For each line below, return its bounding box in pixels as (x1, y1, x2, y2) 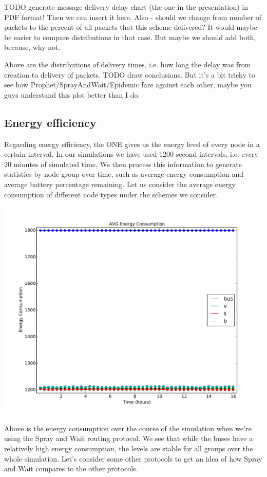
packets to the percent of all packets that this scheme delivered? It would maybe (4, 22, 257, 32)
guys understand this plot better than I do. (4, 89, 140, 100)
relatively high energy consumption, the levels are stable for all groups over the (4, 443, 253, 453)
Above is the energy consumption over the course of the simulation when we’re (4, 423, 252, 433)
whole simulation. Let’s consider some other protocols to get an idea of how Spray (4, 453, 262, 464)
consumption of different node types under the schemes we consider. (4, 189, 218, 199)
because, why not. (4, 42, 61, 52)
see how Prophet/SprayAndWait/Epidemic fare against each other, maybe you (4, 79, 252, 90)
